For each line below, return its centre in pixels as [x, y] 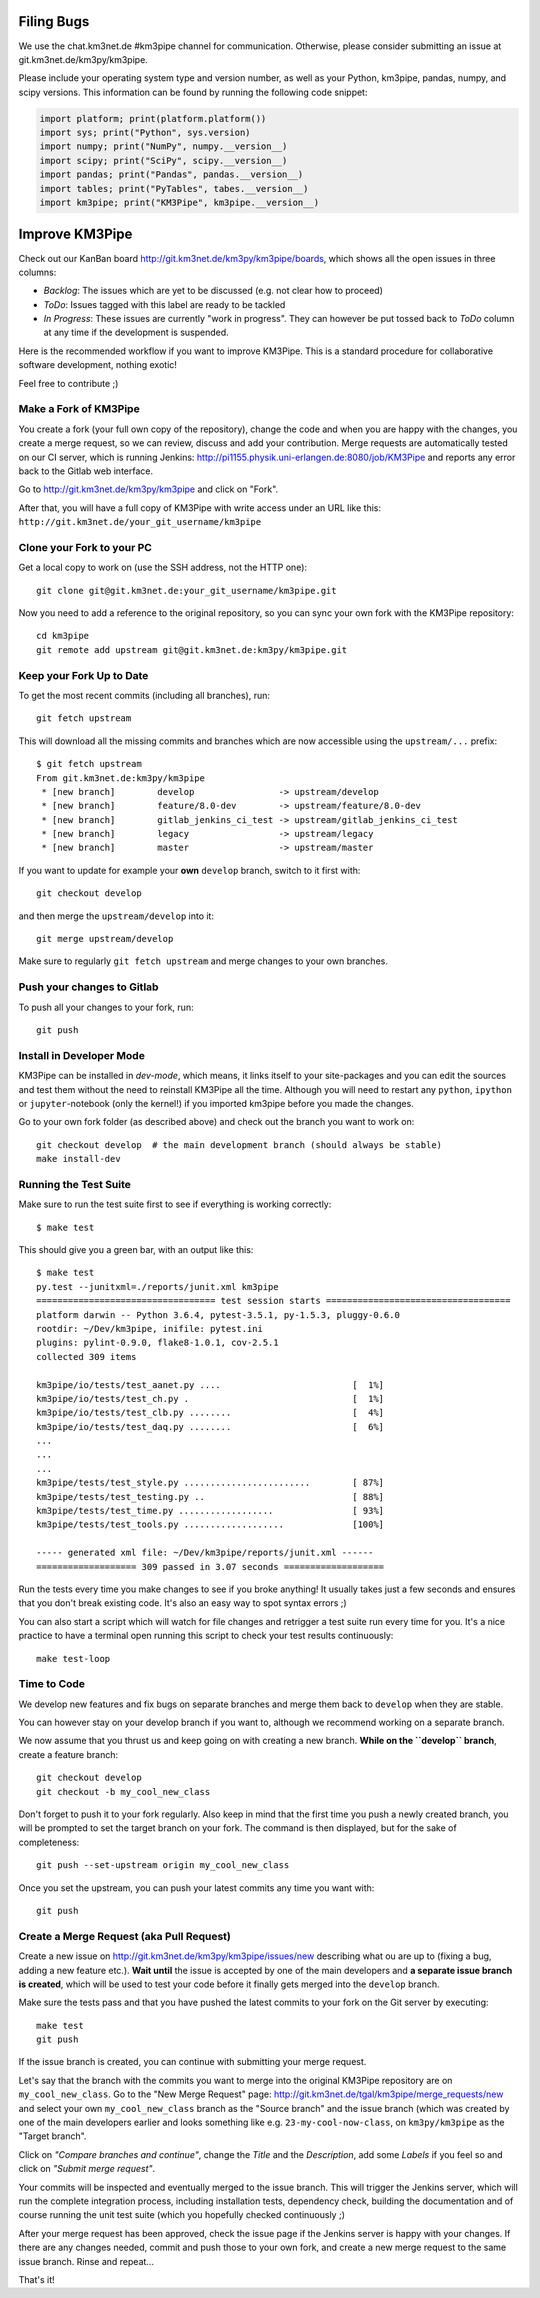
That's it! [36, 2279]
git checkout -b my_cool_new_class [123, 1791]
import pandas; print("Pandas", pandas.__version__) [171, 174]
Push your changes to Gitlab [88, 987]
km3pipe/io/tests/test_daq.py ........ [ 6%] [210, 1426]
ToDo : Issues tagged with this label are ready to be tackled [164, 304]
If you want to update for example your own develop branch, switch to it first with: [189, 870]
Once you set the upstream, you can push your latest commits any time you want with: [196, 1887]
